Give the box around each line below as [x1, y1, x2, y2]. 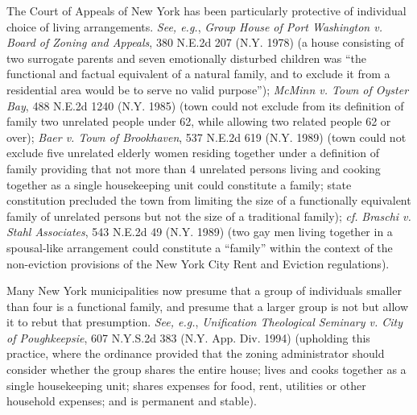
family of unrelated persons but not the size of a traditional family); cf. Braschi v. [6, 207, 411, 224]
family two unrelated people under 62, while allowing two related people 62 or [6, 113, 391, 130]
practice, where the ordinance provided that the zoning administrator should [6, 345, 385, 362]
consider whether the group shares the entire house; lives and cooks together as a [6, 361, 407, 378]
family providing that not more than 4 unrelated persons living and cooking [6, 160, 381, 176]
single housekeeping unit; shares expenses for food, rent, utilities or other [6, 376, 366, 393]
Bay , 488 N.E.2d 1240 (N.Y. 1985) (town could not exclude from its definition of [6, 97, 404, 114]
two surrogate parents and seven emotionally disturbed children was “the [6, 49, 367, 66]
